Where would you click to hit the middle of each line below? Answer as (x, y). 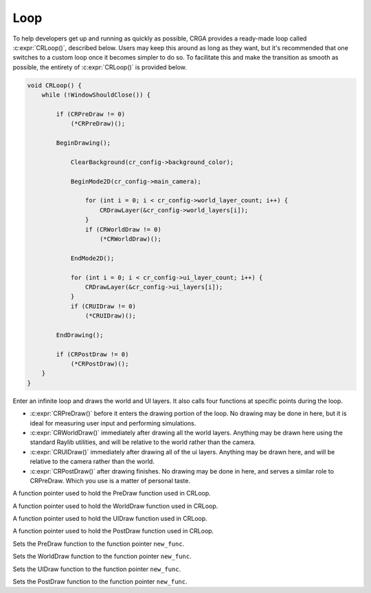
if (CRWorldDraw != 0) (123, 229)
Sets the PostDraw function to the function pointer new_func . (100, 582)
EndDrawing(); (80, 335)
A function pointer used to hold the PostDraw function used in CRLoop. (113, 531)
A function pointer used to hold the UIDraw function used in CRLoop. (110, 519)
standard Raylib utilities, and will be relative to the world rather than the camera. (143, 442)
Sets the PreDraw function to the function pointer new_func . (99, 544)
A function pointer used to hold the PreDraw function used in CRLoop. (112, 493)
